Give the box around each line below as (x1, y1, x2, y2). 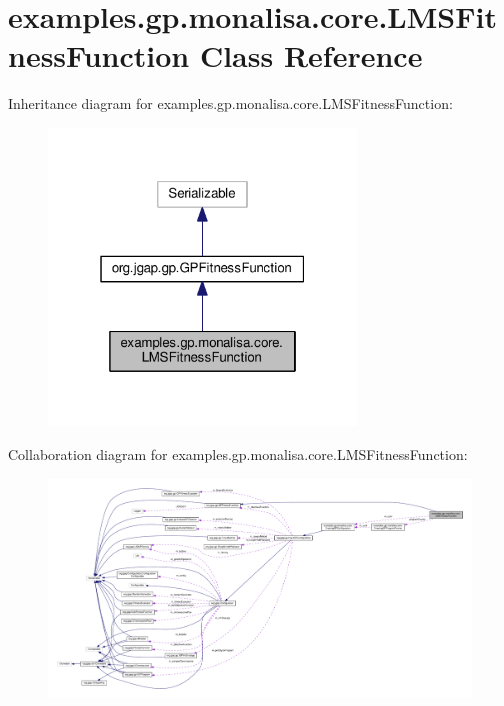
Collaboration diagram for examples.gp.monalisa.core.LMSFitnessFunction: (8, 443, 468, 464)
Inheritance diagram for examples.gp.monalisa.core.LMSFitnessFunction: (8, 93, 453, 114)
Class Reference (199, 35, 423, 76)
